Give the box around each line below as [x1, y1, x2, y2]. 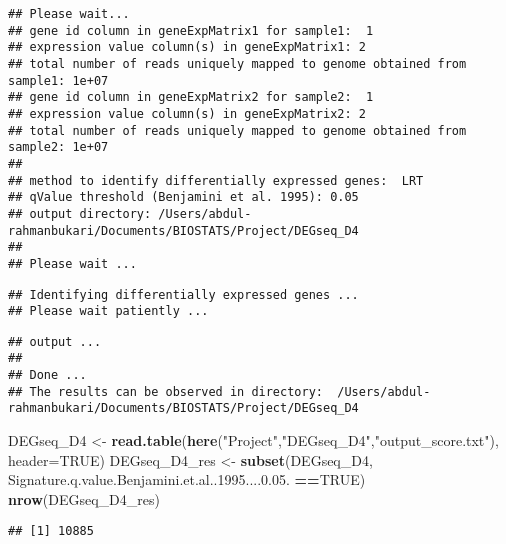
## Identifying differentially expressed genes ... [8, 287, 359, 302]
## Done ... [8, 368, 87, 383]
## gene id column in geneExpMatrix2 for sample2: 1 [8, 90, 374, 105]
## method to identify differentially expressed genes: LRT [8, 173, 424, 188]
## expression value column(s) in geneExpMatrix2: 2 [8, 106, 366, 121]
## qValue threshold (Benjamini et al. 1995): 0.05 [8, 190, 359, 205]
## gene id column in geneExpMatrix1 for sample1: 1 [8, 23, 374, 38]
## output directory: [8, 206, 152, 221]
